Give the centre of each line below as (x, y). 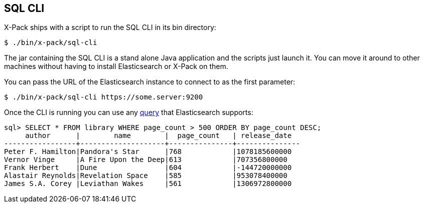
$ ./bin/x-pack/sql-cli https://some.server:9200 (104, 97)
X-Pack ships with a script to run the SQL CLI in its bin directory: (110, 27)
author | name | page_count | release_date (159, 136)
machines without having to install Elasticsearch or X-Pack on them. (116, 66)
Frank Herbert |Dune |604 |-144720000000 (148, 168)
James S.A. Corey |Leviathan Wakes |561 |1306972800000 (148, 184)
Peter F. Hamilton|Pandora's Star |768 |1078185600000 (148, 152)
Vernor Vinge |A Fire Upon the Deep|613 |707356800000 (146, 160)
